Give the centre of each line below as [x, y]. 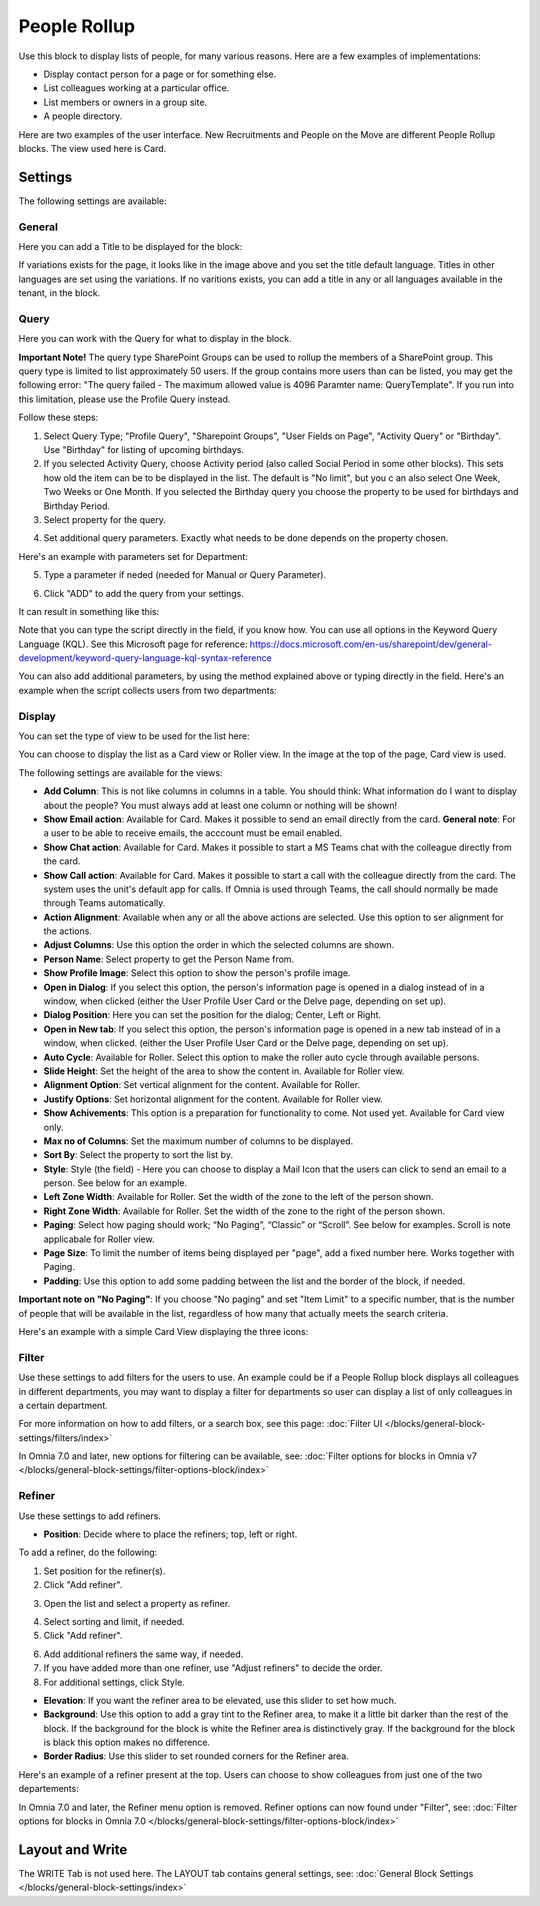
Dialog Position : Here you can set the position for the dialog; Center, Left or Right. [212, 1015]
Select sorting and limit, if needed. [114, 1621]
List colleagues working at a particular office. [136, 88]
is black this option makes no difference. [127, 1742]
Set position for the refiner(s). [104, 1571]
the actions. [67, 931]
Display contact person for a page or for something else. [160, 74]
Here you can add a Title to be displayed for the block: [130, 246]
